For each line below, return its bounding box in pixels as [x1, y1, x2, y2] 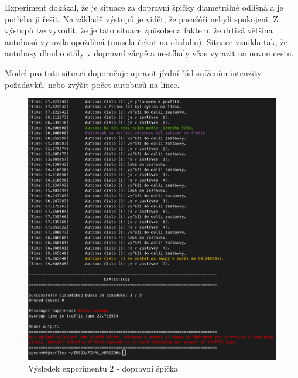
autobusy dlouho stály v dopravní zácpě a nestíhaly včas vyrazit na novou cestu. [5, 47, 294, 59]
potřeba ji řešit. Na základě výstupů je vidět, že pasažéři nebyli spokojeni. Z [5, 12, 278, 25]
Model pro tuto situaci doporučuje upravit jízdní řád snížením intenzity [5, 66, 262, 79]
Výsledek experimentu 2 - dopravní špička [28, 362, 179, 374]
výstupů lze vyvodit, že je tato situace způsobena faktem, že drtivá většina [5, 24, 273, 36]
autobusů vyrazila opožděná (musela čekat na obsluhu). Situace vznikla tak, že [5, 35, 287, 47]
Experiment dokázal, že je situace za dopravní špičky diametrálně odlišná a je [5, 1, 283, 13]
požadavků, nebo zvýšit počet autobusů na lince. [5, 78, 180, 90]
